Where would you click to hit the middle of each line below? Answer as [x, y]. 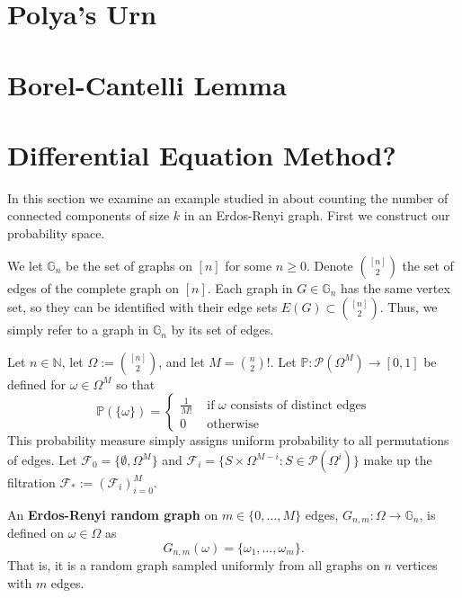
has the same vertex [395, 287]
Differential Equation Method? [202, 154]
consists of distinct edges [298, 405]
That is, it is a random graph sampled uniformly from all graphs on [194, 565]
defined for [37, 384]
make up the [398, 460]
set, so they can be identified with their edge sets [142, 307]
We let [25, 265]
